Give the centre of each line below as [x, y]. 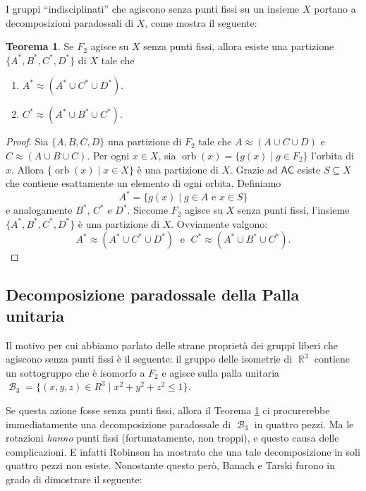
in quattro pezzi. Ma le [304, 424]
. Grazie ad [254, 169]
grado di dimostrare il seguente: [74, 479]
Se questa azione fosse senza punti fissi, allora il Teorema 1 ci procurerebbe [168, 410]
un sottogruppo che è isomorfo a [75, 372]
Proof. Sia [27, 141]
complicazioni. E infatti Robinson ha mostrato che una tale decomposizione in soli [183, 451]
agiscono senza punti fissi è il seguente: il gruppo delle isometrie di [149, 359]
